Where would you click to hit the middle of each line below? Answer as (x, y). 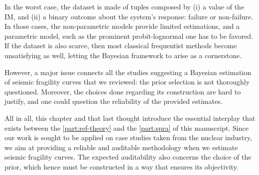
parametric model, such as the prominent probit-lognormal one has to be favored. (129, 36)
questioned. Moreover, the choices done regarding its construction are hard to (123, 91)
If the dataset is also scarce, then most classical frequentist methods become (121, 45)
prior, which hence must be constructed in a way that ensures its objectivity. (122, 166)
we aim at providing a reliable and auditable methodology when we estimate (121, 147)
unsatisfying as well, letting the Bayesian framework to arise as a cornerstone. (123, 55)
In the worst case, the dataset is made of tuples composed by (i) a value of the (125, 6)
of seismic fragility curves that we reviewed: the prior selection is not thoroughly (127, 82)
